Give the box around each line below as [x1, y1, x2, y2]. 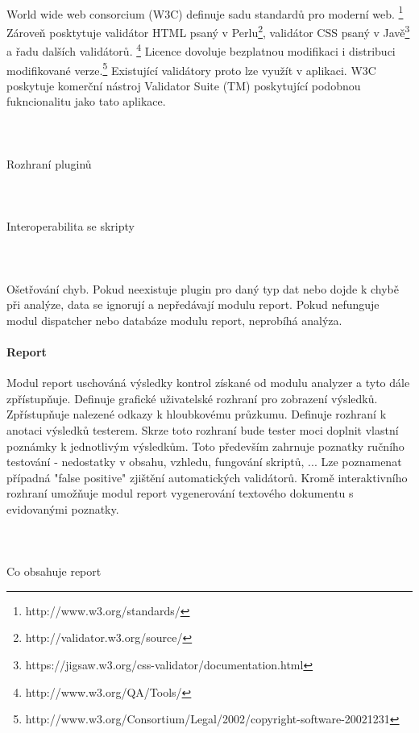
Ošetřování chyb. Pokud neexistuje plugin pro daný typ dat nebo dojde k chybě [6, 280, 399, 297]
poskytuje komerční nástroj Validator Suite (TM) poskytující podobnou [6, 77, 361, 94]
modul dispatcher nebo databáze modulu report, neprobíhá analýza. [6, 311, 342, 328]
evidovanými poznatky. [6, 500, 119, 517]
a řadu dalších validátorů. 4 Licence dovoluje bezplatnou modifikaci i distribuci [6, 40, 396, 59]
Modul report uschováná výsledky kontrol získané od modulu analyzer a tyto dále [6, 374, 410, 391]
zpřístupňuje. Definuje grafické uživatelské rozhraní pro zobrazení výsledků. [6, 389, 378, 406]
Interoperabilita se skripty [6, 218, 135, 235]
